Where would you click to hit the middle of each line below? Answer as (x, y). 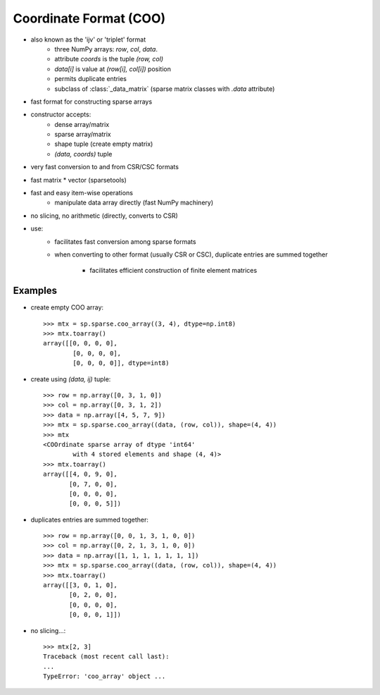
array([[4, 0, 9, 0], (80, 474)
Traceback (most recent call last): (106, 657)
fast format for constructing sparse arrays (91, 102)
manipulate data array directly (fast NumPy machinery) (134, 203)
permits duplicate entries (90, 79)
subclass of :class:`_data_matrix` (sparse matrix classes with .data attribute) (165, 89)
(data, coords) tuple (83, 154)
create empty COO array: (67, 307)
